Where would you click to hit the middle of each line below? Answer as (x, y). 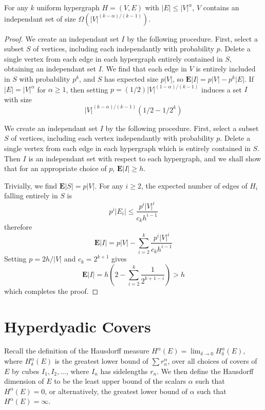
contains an (221, 7)
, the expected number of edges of (194, 185)
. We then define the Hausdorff (205, 371)
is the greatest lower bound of (101, 361)
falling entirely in (31, 195)
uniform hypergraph (68, 7)
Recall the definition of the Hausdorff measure (77, 351)
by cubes (26, 371)
